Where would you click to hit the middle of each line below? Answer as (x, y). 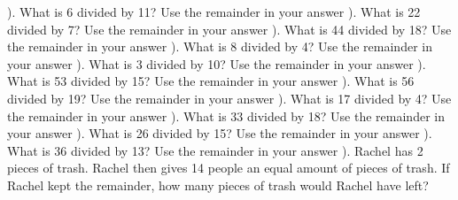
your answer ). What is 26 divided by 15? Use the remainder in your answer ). (220, 133)
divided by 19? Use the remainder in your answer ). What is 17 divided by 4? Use (229, 98)
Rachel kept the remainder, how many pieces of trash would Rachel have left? (218, 185)
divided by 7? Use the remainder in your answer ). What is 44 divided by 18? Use (229, 29)
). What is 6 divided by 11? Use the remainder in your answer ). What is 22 (214, 12)
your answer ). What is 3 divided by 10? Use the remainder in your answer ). (217, 63)
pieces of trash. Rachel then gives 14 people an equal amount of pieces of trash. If (229, 168)
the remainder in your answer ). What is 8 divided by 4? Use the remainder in (220, 46)
